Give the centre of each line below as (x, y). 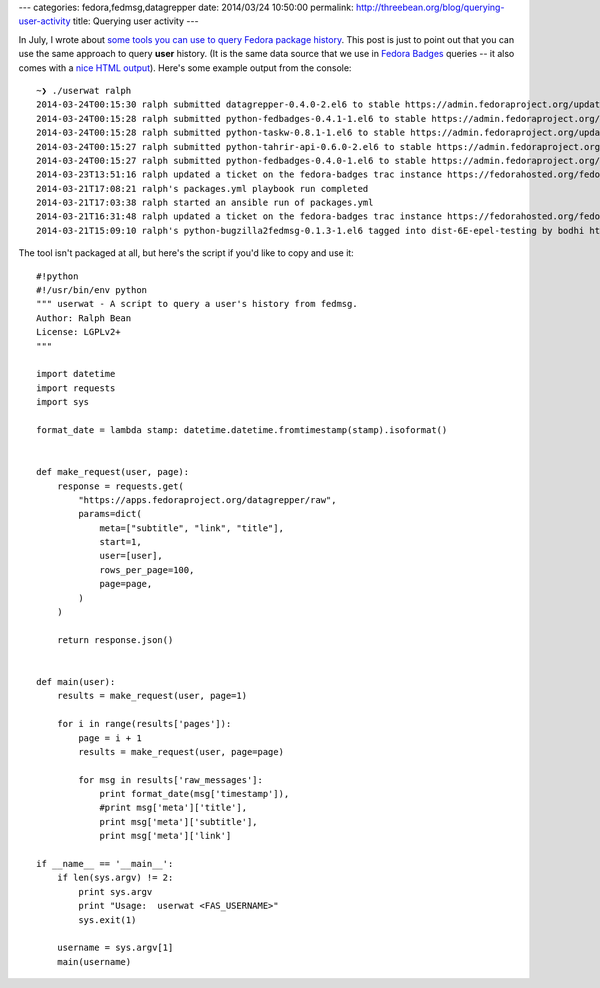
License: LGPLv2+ (78, 332)
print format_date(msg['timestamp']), (194, 794)
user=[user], (131, 556)
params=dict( (110, 514)
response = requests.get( (120, 486)
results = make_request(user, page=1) (152, 696)
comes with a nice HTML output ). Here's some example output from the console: (185, 67)
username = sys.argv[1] (115, 948)
